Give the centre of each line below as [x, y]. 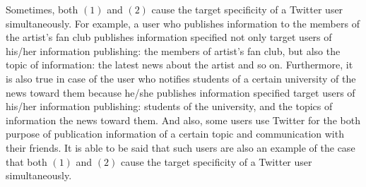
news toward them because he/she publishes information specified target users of [181, 92]
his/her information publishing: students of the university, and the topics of [169, 106]
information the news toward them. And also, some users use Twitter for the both [183, 120]
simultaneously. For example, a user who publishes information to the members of [183, 23]
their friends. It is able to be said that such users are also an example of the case [181, 147]
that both [26, 161]
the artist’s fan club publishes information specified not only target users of [169, 37]
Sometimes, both [42, 9]
